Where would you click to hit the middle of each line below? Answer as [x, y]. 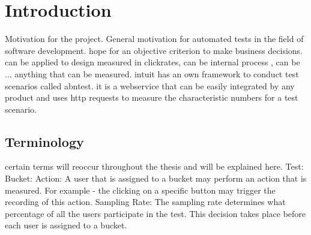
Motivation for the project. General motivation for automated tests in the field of [154, 39]
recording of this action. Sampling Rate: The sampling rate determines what [145, 202]
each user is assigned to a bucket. [66, 225]
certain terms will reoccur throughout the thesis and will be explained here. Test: [154, 166]
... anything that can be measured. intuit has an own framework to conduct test [152, 73]
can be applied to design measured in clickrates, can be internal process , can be [152, 62]
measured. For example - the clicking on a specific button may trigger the [140, 190]
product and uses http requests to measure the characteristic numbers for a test [152, 97]
